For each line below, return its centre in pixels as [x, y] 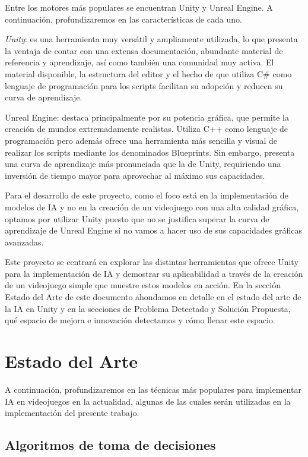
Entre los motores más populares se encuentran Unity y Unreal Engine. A [139, 7]
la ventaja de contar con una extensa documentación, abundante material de [144, 50]
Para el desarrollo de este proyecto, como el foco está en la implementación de [147, 195]
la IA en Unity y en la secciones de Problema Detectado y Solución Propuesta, [148, 308]
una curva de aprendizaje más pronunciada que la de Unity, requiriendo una [143, 164]
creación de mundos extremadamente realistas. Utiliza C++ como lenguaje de [147, 129]
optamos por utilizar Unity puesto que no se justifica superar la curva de [137, 218]
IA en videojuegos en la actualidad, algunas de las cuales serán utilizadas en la [148, 401]
